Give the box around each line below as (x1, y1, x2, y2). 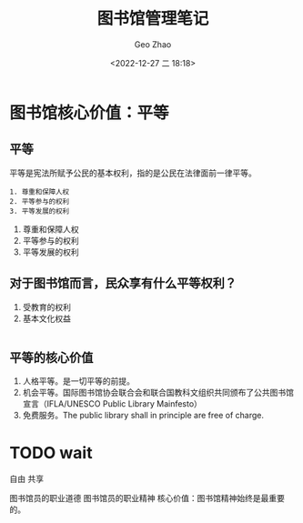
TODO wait (9, 442, 93, 463)
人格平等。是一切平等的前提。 (22, 376, 135, 387)
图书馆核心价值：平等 (9, 102, 170, 123)
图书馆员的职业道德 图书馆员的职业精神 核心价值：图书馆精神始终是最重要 (9, 493, 285, 504)
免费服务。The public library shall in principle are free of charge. (22, 410, 265, 421)
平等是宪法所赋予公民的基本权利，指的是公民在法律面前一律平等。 (9, 167, 257, 178)
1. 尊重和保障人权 (9, 187, 70, 196)
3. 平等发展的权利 (9, 206, 70, 216)
